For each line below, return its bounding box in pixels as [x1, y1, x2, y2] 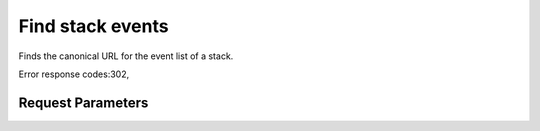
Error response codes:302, [18, 68, 130, 80]
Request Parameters [18, 94, 149, 111]
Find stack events [18, 15, 169, 37]
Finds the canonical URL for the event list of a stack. [18, 50, 234, 62]
